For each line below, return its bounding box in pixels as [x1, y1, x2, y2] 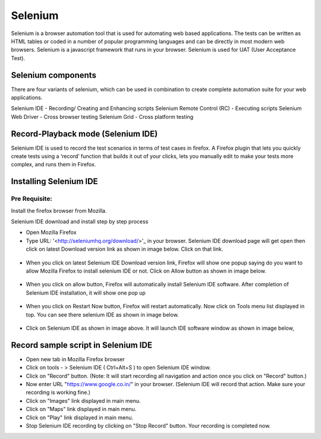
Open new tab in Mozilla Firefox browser [26, 355, 125, 362]
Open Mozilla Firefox [26, 229, 77, 236]
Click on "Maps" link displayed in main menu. [26, 406, 137, 413]
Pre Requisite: [11, 195, 53, 203]
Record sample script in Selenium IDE [11, 340, 153, 350]
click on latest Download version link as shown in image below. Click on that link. [26, 245, 224, 252]
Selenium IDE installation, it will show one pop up [26, 289, 146, 296]
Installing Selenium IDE [11, 176, 98, 187]
